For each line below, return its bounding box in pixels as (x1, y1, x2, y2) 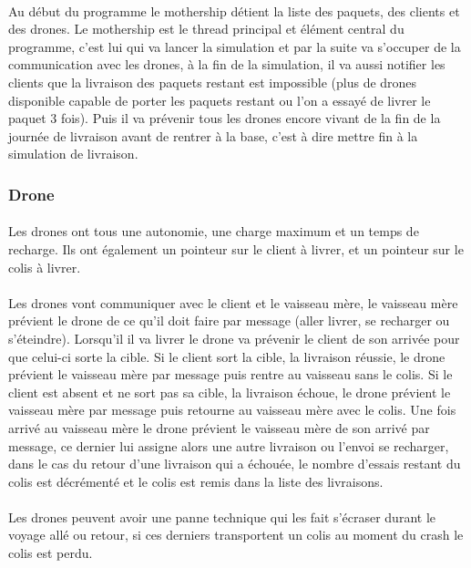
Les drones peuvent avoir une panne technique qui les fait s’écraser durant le (8, 507, 435, 526)
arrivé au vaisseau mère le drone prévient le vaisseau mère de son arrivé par (8, 418, 430, 437)
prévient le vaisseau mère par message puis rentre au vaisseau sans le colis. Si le (8, 365, 453, 384)
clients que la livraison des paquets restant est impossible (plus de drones (8, 72, 417, 91)
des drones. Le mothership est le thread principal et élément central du (8, 19, 404, 38)
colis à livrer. (8, 257, 81, 276)
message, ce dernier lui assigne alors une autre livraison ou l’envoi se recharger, (8, 436, 449, 455)
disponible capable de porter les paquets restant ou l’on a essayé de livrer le (8, 90, 431, 109)
